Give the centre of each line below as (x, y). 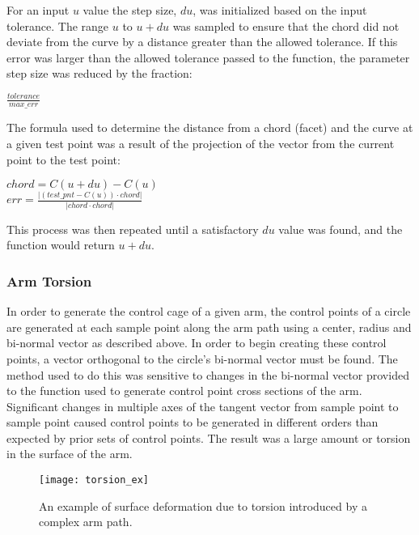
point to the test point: (63, 159)
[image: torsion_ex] (94, 480)
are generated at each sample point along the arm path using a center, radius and (209, 327)
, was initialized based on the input (280, 10)
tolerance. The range (58, 25)
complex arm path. (86, 522)
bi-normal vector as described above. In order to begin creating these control (197, 343)
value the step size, (130, 10)
